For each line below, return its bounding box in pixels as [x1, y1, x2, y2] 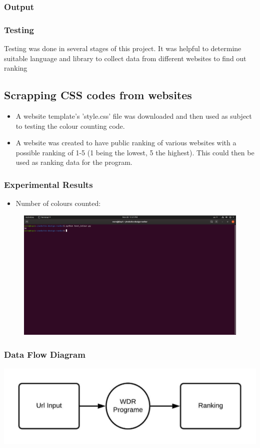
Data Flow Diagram [4, 348, 85, 360]
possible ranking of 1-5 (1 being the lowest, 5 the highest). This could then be [15, 147, 254, 157]
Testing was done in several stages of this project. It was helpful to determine [4, 43, 241, 54]
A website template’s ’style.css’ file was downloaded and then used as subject [15, 111, 252, 121]
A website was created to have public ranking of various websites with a [15, 137, 236, 148]
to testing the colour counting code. [15, 120, 125, 131]
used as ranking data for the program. [15, 157, 132, 167]
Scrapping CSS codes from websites [4, 87, 192, 103]
